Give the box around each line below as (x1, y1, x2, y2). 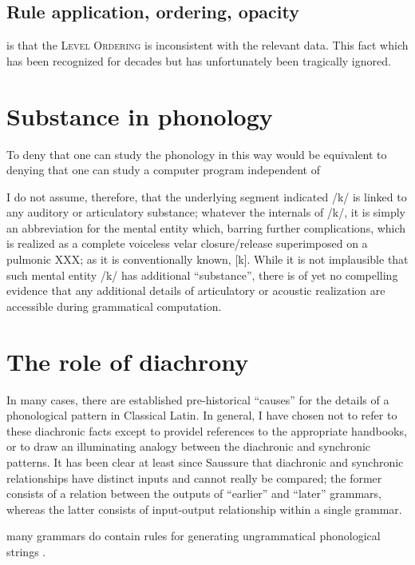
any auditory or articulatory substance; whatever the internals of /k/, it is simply (6, 204, 405, 221)
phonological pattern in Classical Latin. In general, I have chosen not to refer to (6, 407, 397, 424)
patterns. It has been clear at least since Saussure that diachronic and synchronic (6, 453, 404, 470)
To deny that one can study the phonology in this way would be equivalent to (6, 145, 387, 162)
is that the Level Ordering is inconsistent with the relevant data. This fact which (6, 37, 409, 54)
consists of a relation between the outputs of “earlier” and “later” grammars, (6, 485, 381, 502)
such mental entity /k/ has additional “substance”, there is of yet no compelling (6, 266, 398, 283)
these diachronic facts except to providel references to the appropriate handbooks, (6, 422, 407, 439)
